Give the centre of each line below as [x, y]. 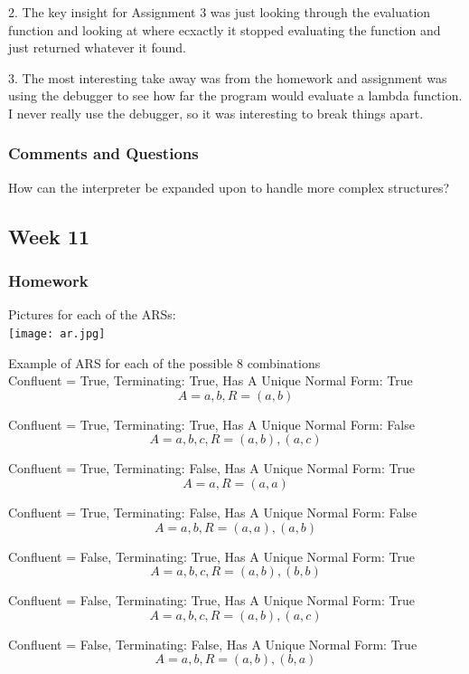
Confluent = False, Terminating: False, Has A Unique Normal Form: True [213, 644]
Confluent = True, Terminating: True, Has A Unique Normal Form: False [211, 424]
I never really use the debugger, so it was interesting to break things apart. [216, 113]
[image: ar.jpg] [57, 333]
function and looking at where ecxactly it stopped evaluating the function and [225, 29]
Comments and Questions [103, 153]
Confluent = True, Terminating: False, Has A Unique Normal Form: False [213, 512]
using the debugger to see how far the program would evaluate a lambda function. [235, 95]
